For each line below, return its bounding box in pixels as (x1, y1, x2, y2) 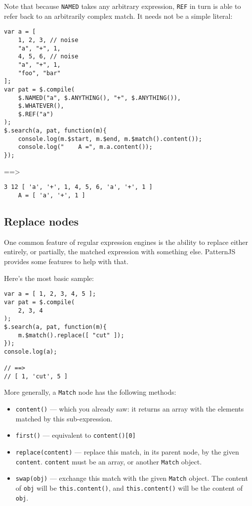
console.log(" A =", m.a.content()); (18, 143, 153, 151)
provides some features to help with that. (4, 256, 128, 267)
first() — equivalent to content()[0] (15, 430, 136, 440)
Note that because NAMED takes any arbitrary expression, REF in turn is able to (4, 1, 241, 11)
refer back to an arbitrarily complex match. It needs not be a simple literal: (4, 10, 233, 21)
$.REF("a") (18, 110, 54, 118)
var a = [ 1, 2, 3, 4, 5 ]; (4, 290, 96, 298)
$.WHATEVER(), (18, 102, 64, 110)
